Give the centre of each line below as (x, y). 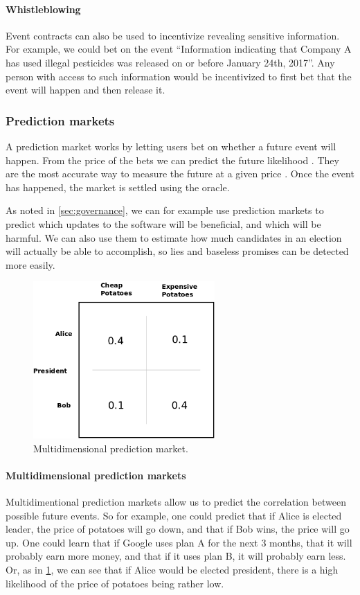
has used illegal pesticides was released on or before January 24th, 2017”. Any (170, 62)
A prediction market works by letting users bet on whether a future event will (171, 146)
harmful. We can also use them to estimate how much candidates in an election (174, 237)
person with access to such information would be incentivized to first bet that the (179, 76)
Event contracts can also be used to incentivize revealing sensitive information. (173, 35)
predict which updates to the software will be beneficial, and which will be (163, 223)
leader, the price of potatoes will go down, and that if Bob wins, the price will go (178, 529)
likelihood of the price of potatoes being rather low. (115, 583)
